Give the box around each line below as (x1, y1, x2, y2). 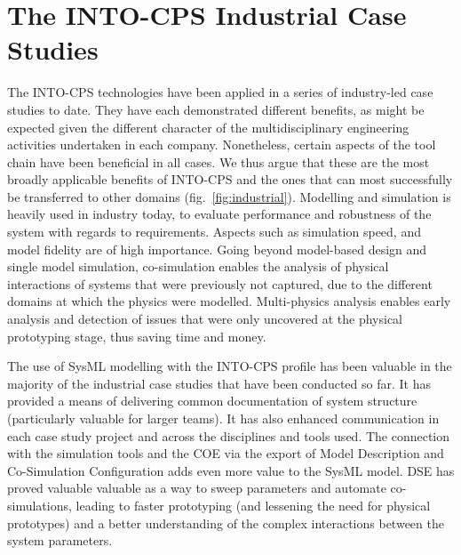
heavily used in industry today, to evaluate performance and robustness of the (7, 205, 432, 223)
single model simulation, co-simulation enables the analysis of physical (7, 257, 389, 276)
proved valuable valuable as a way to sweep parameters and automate (7, 479, 386, 497)
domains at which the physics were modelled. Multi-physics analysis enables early (7, 292, 451, 310)
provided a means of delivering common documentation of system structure (7, 391, 417, 410)
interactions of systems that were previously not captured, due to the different (7, 274, 433, 293)
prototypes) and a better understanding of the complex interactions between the (7, 513, 444, 532)
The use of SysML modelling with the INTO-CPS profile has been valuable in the (7, 357, 452, 375)
